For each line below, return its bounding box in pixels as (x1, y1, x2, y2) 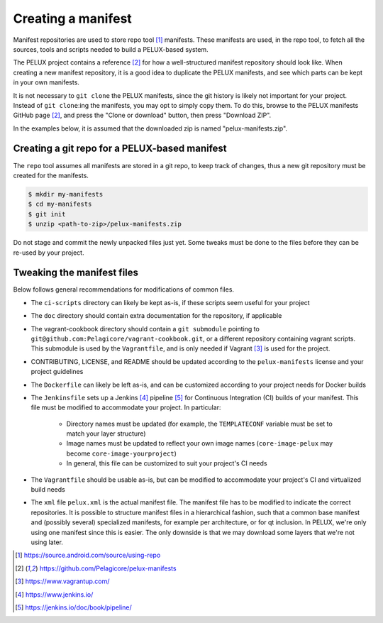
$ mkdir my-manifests (28, 190, 104, 198)
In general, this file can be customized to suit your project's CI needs (66, 459, 267, 468)
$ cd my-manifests (28, 200, 92, 209)
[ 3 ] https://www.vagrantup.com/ (15, 577, 110, 585)
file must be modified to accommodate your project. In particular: (30, 403, 221, 412)
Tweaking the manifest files (13, 267, 138, 279)
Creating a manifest (13, 11, 133, 26)
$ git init (28, 210, 66, 218)
